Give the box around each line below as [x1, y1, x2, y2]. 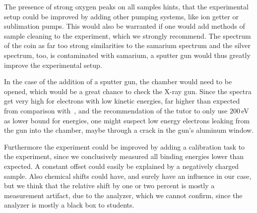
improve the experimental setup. [4, 59, 102, 70]
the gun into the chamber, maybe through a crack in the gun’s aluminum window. [4, 125, 254, 135]
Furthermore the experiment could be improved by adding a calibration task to [4, 141, 245, 152]
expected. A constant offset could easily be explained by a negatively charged [4, 160, 239, 171]
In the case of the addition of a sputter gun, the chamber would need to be [4, 76, 232, 87]
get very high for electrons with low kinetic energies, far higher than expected [4, 96, 240, 106]
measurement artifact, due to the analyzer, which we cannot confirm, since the [4, 190, 243, 200]
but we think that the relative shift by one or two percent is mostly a [4, 180, 215, 191]
